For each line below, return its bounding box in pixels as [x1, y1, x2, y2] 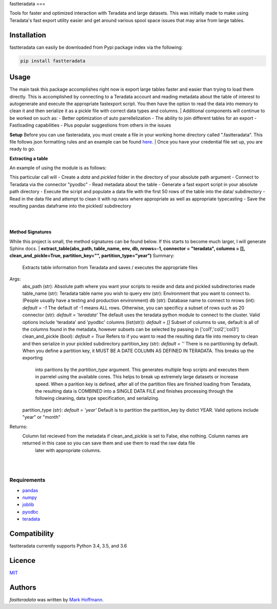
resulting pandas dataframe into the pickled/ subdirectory [9, 203, 132, 209]
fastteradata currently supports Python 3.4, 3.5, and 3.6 [9, 543, 127, 549]
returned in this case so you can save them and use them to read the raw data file [22, 440, 195, 446]
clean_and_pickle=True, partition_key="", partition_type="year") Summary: [9, 253, 174, 259]
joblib [22, 501, 34, 507]
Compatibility [9, 530, 54, 538]
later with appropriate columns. [35, 447, 101, 453]
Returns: [9, 423, 28, 430]
